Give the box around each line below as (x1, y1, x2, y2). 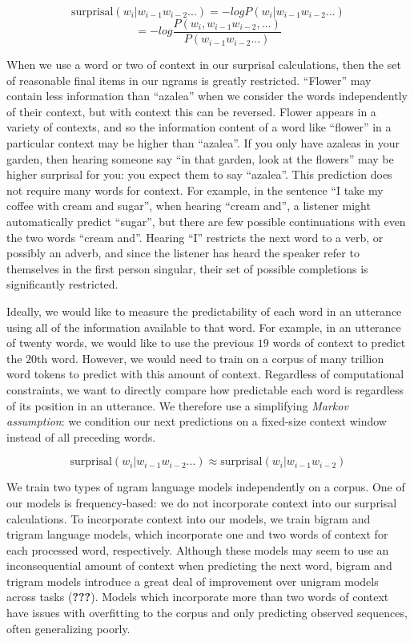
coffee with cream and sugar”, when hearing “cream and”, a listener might (6, 197, 371, 214)
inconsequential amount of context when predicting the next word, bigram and (6, 557, 392, 574)
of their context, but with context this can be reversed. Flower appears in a (6, 103, 376, 119)
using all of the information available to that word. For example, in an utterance (6, 318, 401, 335)
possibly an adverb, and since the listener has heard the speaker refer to (6, 244, 360, 261)
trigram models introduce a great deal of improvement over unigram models (6, 572, 379, 589)
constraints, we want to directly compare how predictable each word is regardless (6, 381, 404, 398)
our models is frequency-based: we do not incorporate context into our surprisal (6, 494, 397, 511)
